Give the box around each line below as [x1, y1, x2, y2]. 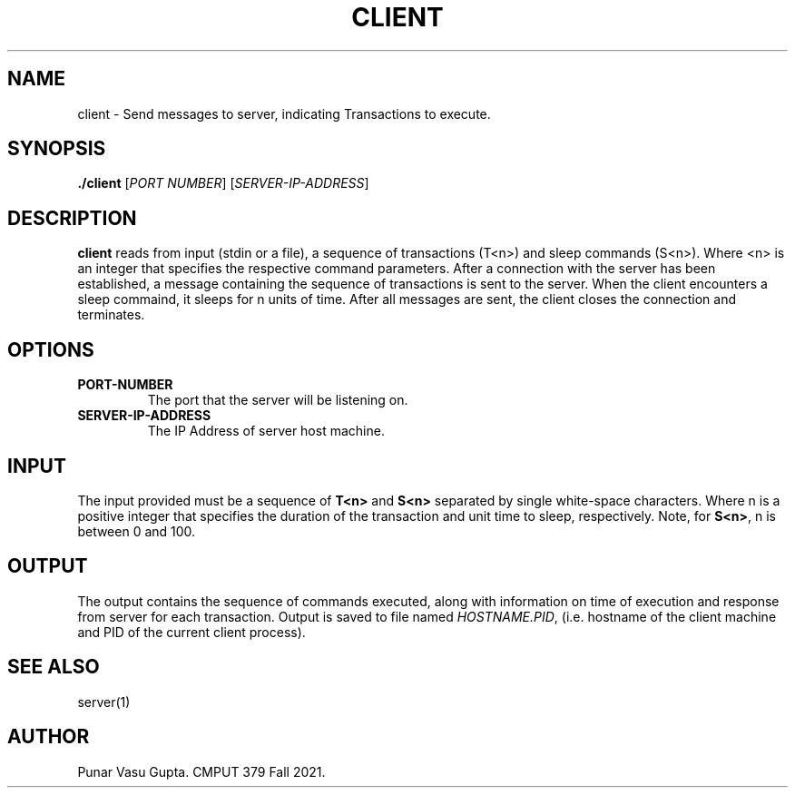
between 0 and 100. [77, 523, 196, 539]
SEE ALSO [7, 655, 100, 679]
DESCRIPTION [7, 206, 137, 230]
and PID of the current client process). [77, 623, 306, 640]
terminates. [77, 307, 145, 323]
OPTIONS [7, 338, 94, 361]
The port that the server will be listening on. [147, 392, 408, 408]
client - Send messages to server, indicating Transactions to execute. [77, 105, 491, 122]
